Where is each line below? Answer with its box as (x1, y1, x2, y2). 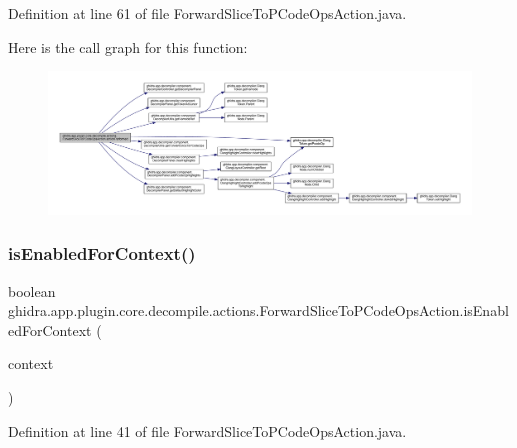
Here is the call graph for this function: (8, 36, 248, 57)
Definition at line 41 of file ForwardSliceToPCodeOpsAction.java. (8, 420, 407, 441)
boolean (8, 280, 56, 301)
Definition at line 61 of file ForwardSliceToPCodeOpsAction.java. (8, 3, 407, 23)
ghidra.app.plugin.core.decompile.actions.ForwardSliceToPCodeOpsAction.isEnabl (8, 300, 509, 321)
